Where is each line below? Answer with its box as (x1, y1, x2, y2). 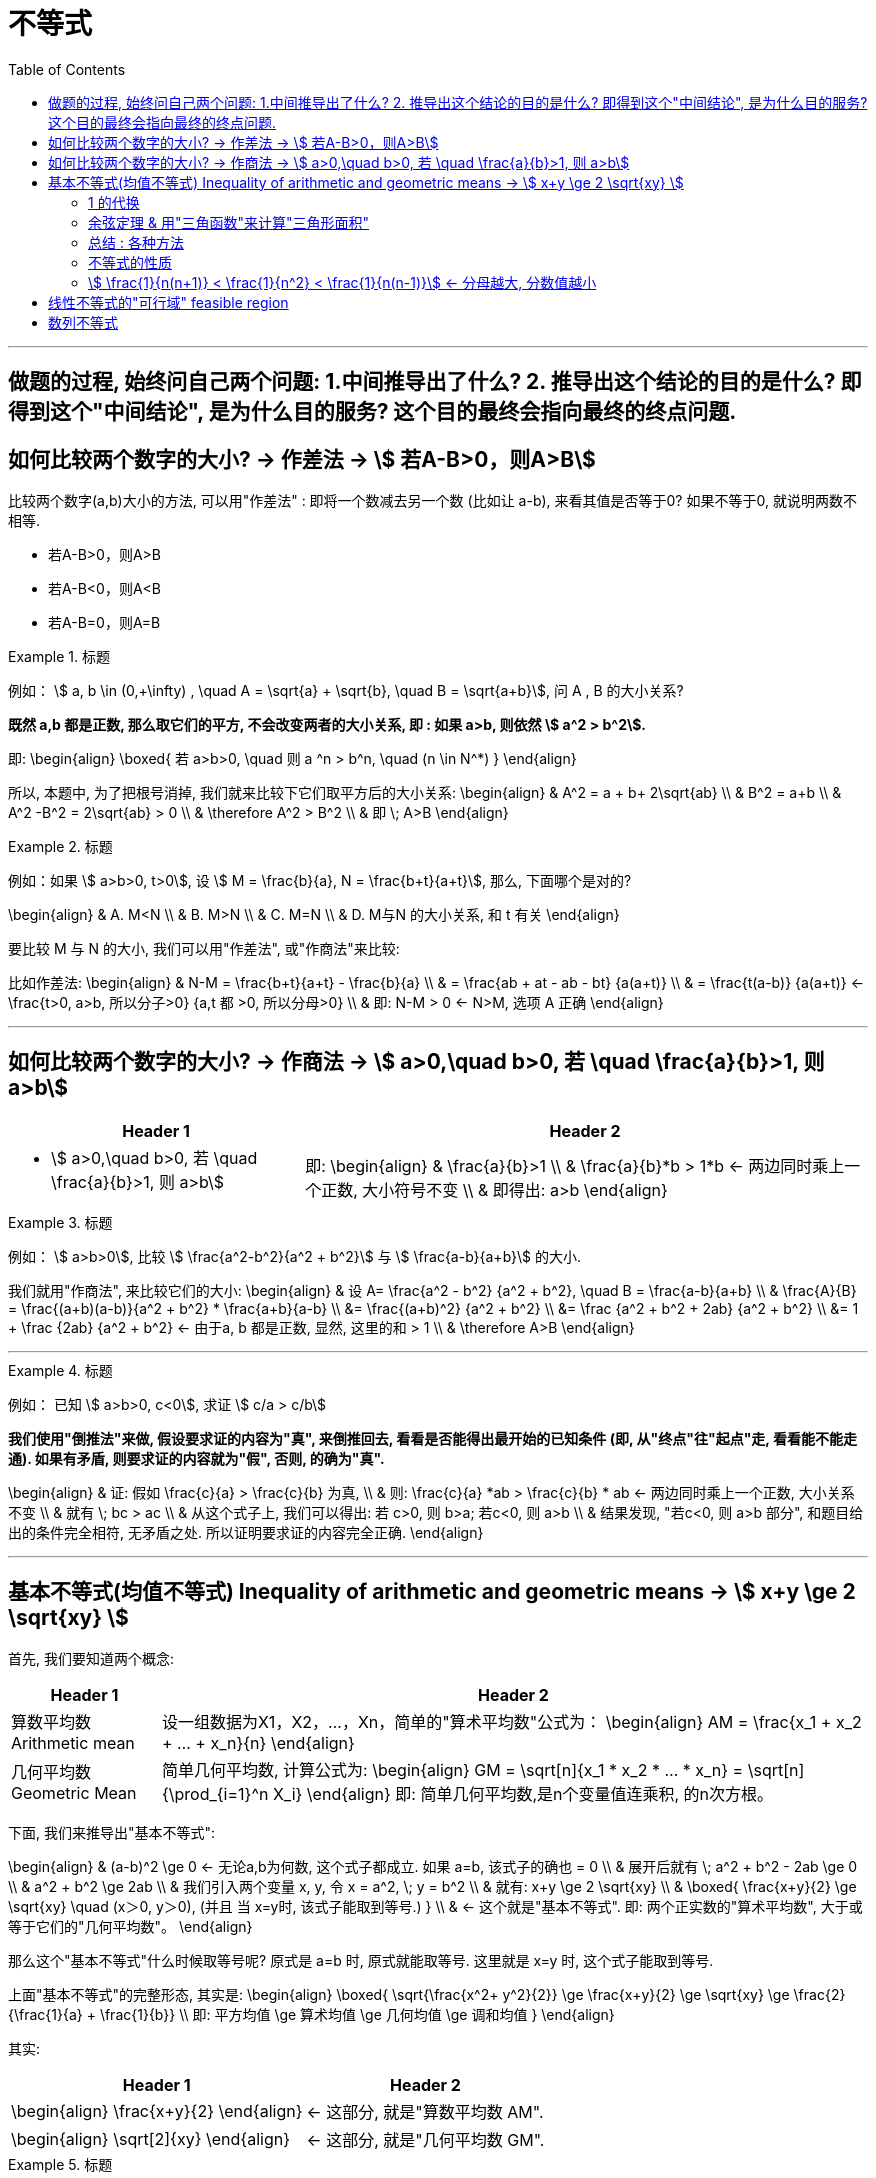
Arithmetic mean (11, 1732, 135, 1753)
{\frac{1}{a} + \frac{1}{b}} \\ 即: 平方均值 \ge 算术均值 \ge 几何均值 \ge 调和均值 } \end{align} (8, 2005, 615, 2023)
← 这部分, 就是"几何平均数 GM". (306, 2129, 545, 2150)
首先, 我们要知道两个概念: (8, 1649, 175, 1667)
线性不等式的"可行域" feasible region (48, 293, 289, 311)
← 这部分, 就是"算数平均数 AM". (306, 2101, 544, 2122)
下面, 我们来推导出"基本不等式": (8, 1823, 216, 1841)
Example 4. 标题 (8, 1361, 113, 1379)
